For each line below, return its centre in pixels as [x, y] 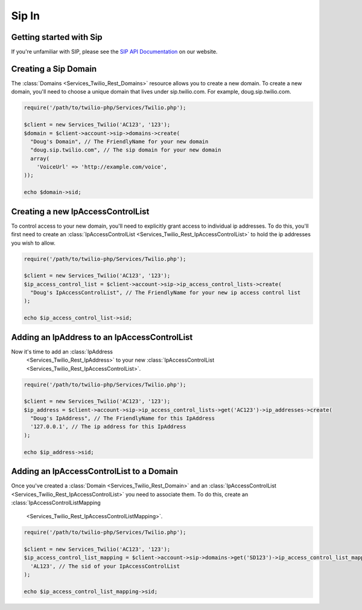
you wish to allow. [33, 243]
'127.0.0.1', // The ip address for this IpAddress [108, 427]
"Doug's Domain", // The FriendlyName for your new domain [119, 141]
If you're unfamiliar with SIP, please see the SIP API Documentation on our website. [114, 52]
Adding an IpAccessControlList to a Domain [94, 471]
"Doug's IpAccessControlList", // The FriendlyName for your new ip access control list [166, 293]
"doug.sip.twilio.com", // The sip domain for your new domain [126, 150]
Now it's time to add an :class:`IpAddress [62, 352]
